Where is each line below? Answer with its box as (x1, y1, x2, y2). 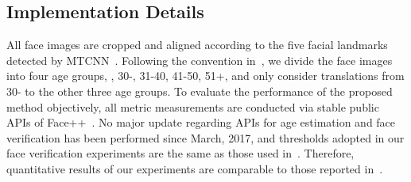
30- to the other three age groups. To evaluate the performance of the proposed (6, 82, 393, 99)
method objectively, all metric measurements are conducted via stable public (6, 98, 379, 115)
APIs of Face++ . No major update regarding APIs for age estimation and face (6, 114, 396, 131)
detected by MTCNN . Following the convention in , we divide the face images (6, 51, 393, 68)
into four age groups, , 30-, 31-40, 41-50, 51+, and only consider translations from (6, 67, 405, 84)
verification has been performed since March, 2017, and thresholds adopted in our (6, 129, 405, 146)
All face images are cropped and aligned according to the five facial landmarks (6, 36, 388, 53)
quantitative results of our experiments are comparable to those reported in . (6, 160, 383, 176)
